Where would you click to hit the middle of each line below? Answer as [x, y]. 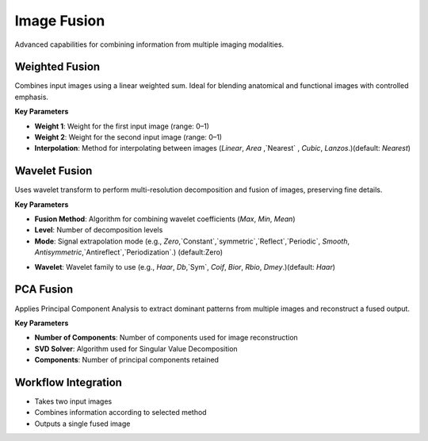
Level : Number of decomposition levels [99, 230]
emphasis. [32, 97]
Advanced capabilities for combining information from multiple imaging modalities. [149, 44]
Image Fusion [60, 21]
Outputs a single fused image [82, 424]
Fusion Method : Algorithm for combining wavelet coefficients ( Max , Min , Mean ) [165, 219]
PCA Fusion [44, 290]
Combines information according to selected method [120, 412]
